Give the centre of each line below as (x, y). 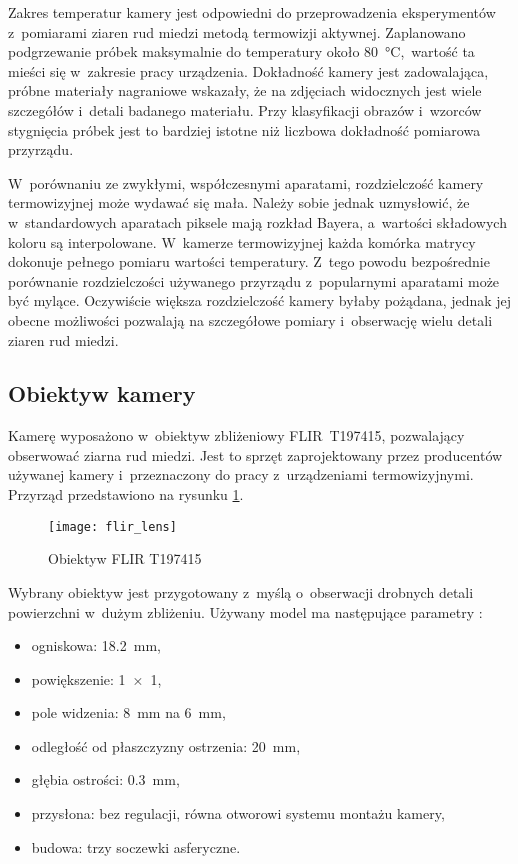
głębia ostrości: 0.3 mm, (105, 779)
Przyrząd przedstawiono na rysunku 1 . (126, 494)
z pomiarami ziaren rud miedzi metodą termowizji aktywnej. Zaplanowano (237, 31)
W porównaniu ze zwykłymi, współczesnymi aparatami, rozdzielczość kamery (246, 182)
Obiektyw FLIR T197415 (125, 558)
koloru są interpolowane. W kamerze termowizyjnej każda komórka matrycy (242, 241)
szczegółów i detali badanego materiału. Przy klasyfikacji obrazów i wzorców (245, 109)
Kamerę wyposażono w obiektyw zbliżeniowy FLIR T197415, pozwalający (236, 435)
